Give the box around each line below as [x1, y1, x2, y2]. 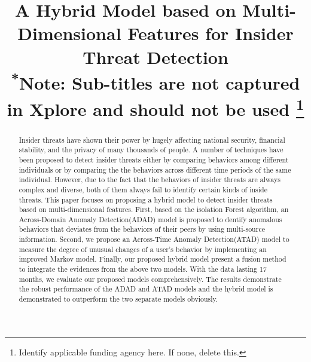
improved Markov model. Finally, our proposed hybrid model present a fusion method [19, 254, 286, 264]
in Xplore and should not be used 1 [7, 94, 304, 121]
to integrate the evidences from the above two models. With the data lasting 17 [19, 264, 267, 274]
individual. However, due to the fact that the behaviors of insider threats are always [19, 174, 280, 185]
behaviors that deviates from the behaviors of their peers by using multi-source [19, 224, 265, 234]
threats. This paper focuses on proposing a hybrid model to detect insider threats [19, 194, 273, 204]
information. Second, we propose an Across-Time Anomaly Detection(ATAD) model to [19, 234, 289, 244]
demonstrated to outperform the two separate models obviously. [19, 294, 218, 304]
